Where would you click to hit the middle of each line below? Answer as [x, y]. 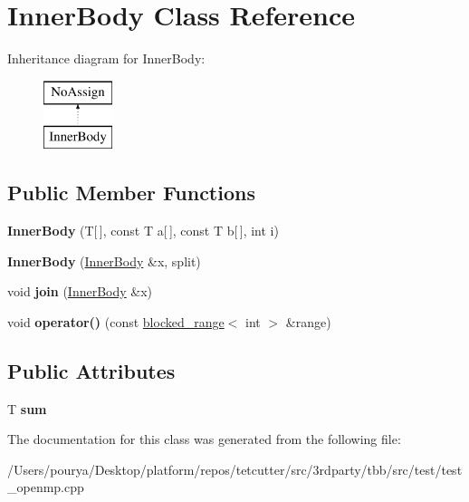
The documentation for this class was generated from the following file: [204, 439]
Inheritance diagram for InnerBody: [106, 58]
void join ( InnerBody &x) [80, 291]
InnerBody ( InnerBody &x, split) [104, 261]
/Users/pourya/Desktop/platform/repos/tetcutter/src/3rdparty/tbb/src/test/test [235, 469]
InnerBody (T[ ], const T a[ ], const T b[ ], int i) [143, 231]
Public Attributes [91, 370]
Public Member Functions [131, 193]
